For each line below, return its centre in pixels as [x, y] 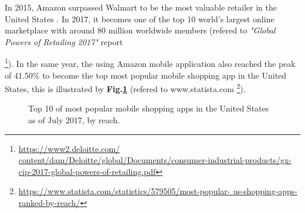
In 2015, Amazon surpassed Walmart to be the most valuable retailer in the [141, 7]
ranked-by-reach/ [49, 203]
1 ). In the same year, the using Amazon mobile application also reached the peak [150, 63]
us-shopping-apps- [265, 191]
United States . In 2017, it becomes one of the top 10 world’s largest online [140, 18]
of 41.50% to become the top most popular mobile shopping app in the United [146, 75]
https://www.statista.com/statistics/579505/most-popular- [124, 191]
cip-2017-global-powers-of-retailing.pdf [87, 171]
